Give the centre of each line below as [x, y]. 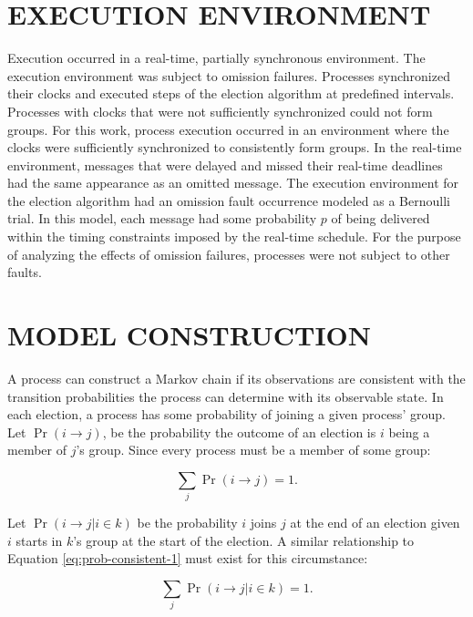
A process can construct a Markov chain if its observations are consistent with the [236, 378]
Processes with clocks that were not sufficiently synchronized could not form [220, 111]
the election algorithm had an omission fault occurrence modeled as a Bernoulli [229, 200]
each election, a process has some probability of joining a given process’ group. [226, 414]
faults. [25, 272]
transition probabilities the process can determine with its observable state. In [226, 396]
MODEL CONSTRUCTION [190, 335]
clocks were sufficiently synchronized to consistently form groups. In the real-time [235, 147]
